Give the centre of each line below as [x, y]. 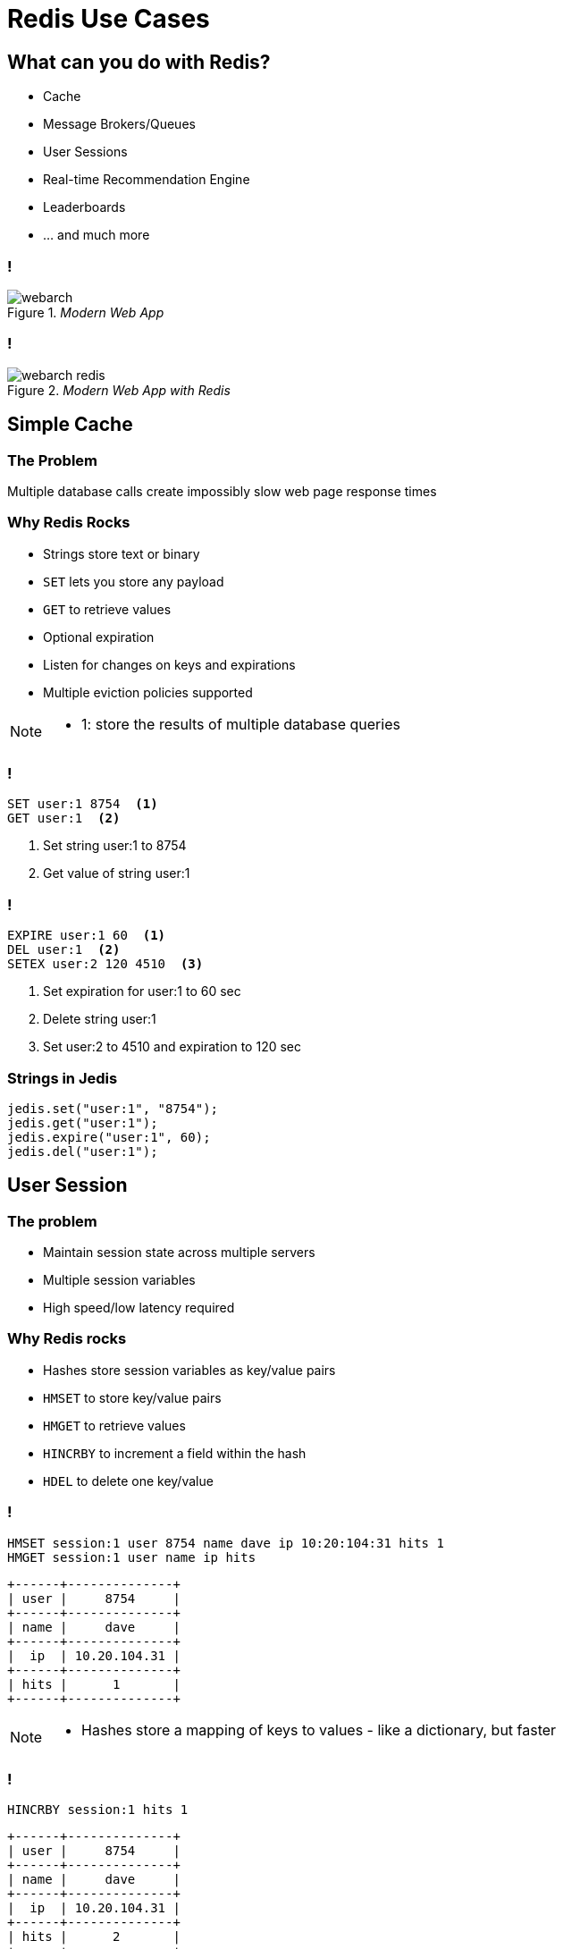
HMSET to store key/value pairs [132, 1397]
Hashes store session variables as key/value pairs [189, 1370]
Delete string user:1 [100, 1019]
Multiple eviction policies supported [148, 692]
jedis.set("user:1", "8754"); [113, 1108]
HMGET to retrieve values [114, 1425]
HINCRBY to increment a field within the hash [175, 1453]
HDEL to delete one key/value [128, 1481]
